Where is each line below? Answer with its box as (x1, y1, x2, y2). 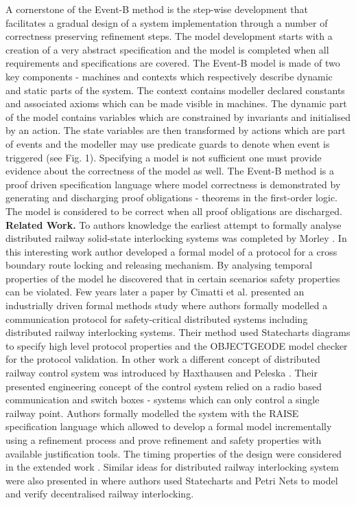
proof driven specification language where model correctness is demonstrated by (5, 177, 341, 191)
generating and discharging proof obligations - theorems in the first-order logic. (5, 190, 338, 205)
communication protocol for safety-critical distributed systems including (5, 311, 308, 326)
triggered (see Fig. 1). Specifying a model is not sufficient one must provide (5, 150, 322, 164)
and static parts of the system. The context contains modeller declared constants (5, 82, 345, 97)
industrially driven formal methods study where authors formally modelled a (5, 298, 328, 313)
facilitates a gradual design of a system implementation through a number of (5, 15, 328, 30)
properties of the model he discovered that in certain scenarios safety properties (5, 271, 340, 285)
